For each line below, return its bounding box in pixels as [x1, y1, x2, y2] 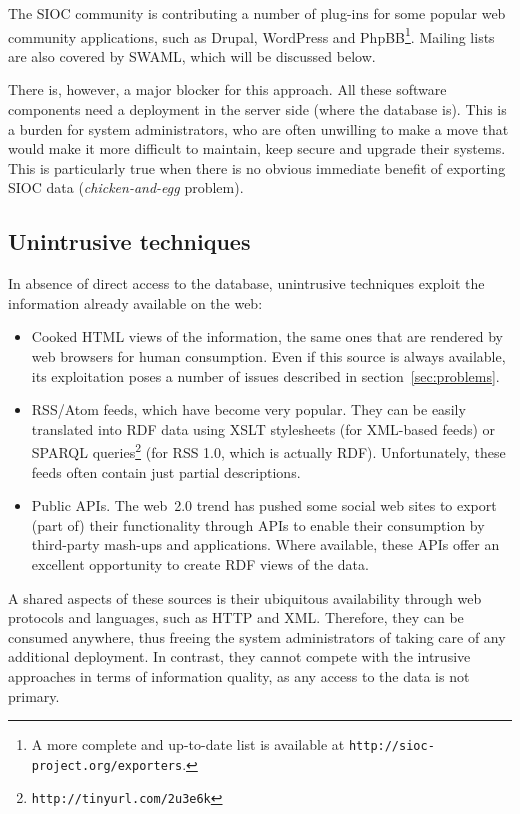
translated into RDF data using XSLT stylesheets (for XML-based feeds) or [31, 418, 496, 439]
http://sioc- [348, 739, 435, 754]
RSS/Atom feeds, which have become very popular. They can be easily [31, 399, 466, 420]
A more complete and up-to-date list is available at [31, 734, 345, 755]
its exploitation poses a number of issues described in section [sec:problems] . [31, 365, 500, 386]
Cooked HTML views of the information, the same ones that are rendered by [31, 326, 503, 347]
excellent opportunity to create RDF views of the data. [31, 553, 369, 574]
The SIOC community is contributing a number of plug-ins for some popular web [8, 3, 506, 23]
